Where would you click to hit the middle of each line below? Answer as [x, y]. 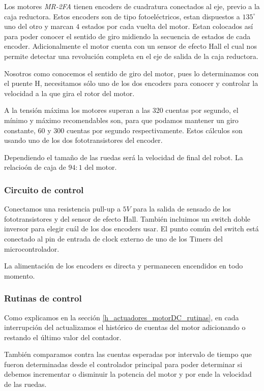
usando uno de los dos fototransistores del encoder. [83, 140]
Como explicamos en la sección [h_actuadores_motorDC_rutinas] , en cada [122, 317]
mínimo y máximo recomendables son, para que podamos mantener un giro [121, 120]
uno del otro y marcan [39, 26]
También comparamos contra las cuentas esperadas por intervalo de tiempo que [128, 354]
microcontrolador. [32, 248]
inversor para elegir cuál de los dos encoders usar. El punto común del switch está [131, 229]
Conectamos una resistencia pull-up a [62, 209]
